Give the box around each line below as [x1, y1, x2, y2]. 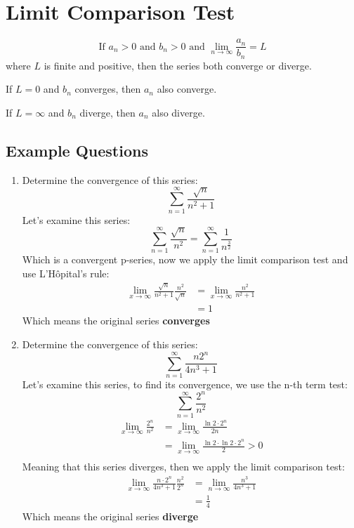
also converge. [157, 81, 217, 96]
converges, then [74, 81, 141, 96]
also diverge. [152, 105, 205, 119]
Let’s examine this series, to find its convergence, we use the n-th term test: [22, 376, 348, 391]
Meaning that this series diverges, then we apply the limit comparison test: [22, 459, 345, 474]
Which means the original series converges [22, 313, 210, 328]
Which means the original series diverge [22, 508, 199, 523]
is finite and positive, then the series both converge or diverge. [44, 58, 312, 72]
